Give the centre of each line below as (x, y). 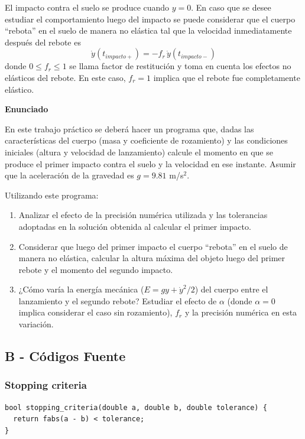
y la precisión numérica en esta (241, 312)
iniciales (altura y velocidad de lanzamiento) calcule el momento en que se (139, 152)
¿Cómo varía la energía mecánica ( (81, 289)
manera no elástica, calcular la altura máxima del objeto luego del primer (152, 258)
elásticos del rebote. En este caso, (65, 77)
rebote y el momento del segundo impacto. (96, 269)
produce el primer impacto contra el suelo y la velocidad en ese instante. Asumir (150, 163)
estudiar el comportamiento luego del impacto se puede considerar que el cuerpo (150, 19)
